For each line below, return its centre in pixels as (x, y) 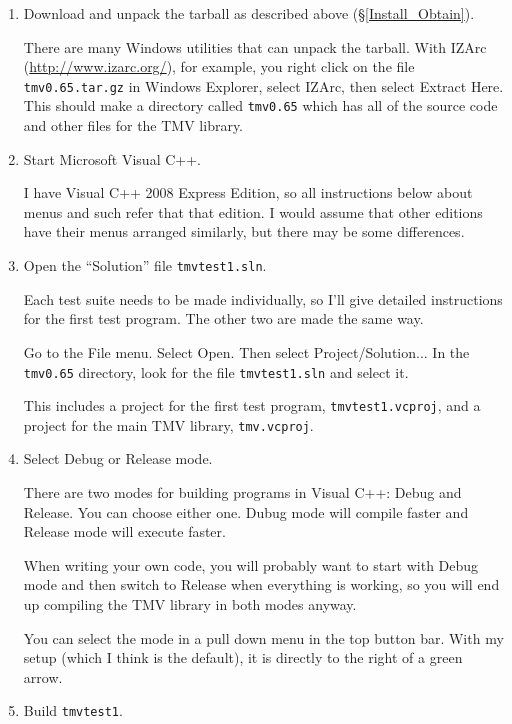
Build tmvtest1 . (73, 710)
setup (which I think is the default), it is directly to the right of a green (243, 657)
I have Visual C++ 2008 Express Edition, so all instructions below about (248, 192)
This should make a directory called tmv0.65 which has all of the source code (260, 105)
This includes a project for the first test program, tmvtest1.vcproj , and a (252, 405)
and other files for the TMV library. (133, 125)
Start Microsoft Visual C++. (112, 158)
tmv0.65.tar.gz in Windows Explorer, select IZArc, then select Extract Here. (263, 85)
